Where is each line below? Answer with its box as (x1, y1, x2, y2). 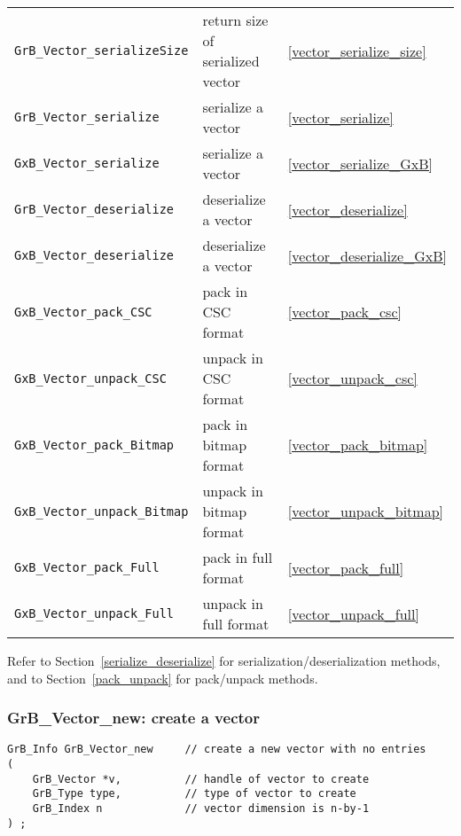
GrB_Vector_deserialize (14, 202, 175, 216)
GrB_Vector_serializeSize (14, 43, 189, 58)
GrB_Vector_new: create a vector (7, 707, 260, 729)
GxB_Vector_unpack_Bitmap (14, 504, 189, 519)
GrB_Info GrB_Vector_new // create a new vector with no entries (7, 743, 426, 756)
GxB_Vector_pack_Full (14, 560, 160, 574)
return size (202, 10, 269, 30)
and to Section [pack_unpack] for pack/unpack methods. (7, 668, 318, 687)
